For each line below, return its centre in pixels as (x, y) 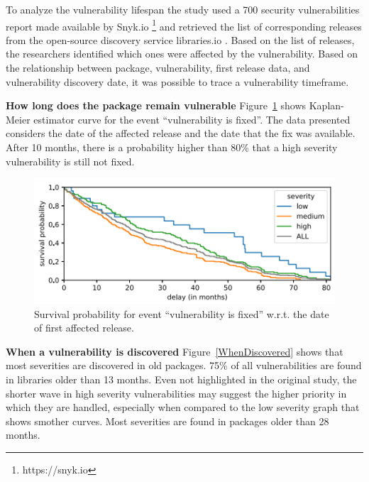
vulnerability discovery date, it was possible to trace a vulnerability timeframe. (177, 81)
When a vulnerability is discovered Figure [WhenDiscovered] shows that (175, 351)
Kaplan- (326, 105)
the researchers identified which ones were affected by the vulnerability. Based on (182, 54)
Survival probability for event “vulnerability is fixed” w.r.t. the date (182, 313)
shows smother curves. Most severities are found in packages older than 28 (167, 421)
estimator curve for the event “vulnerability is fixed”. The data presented (192, 119)
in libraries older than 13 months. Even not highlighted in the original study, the (181, 379)
